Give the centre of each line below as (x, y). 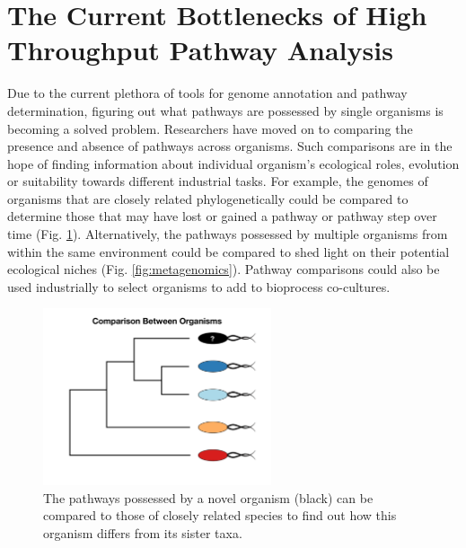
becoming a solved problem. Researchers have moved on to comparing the (210, 128)
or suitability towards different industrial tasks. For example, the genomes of (218, 181)
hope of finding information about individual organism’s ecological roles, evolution (233, 163)
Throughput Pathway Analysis (200, 50)
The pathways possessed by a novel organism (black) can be (208, 497)
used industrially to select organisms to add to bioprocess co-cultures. (199, 286)
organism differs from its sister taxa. (143, 532)
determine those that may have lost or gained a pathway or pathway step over (222, 216)
